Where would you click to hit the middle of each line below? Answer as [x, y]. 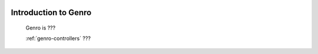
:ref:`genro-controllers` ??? [58, 38]
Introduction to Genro [51, 12]
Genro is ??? [41, 28]
